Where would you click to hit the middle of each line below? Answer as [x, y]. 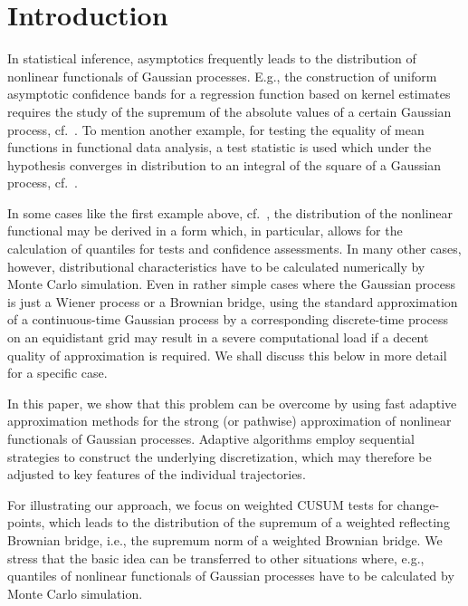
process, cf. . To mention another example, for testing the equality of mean [216, 129]
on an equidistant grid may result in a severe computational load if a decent [218, 337]
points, [26, 522]
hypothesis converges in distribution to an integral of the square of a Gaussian [224, 164]
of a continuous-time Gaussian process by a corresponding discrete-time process [228, 319]
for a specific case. [57, 373]
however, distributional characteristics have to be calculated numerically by [216, 266]
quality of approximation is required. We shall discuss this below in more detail [227, 355]
